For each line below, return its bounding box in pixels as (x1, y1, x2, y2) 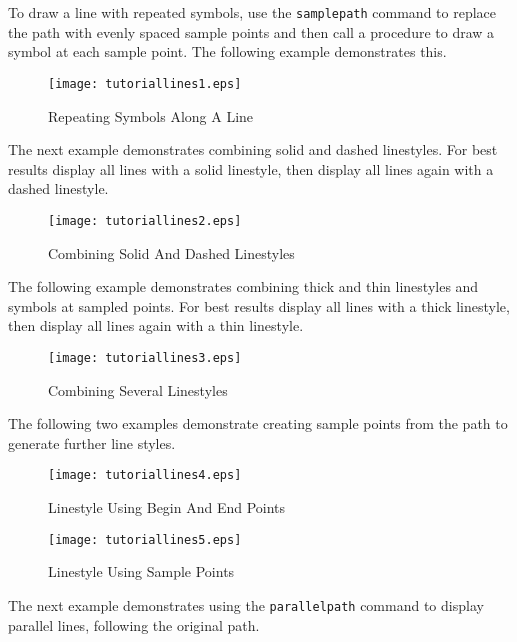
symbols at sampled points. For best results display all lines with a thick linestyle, (8, 295, 510, 316)
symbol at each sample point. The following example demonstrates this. (8, 41, 447, 62)
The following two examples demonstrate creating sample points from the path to (8, 413, 508, 434)
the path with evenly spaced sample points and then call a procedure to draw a (8, 21, 495, 42)
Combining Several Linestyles (48, 379, 228, 400)
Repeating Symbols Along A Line (48, 105, 254, 126)
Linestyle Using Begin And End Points (48, 497, 286, 517)
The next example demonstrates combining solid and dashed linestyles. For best (8, 139, 498, 160)
